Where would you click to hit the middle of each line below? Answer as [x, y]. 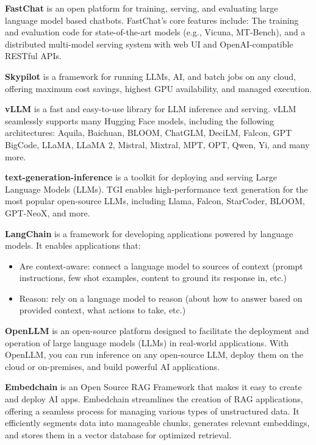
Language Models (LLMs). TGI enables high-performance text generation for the [156, 189]
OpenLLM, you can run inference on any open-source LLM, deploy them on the [154, 354]
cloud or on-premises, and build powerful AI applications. [112, 366]
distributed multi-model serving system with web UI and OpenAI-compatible [149, 44]
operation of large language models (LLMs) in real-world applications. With [147, 342]
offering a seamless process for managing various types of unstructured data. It [152, 411]
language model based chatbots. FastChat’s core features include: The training [152, 20]
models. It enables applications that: [73, 245]
